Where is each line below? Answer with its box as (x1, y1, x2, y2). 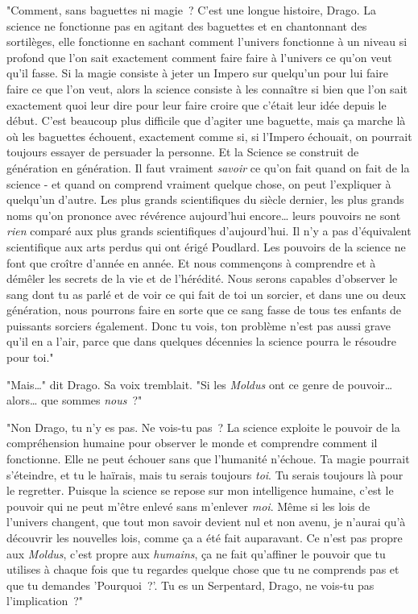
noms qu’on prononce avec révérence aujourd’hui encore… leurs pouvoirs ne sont (6, 206, 401, 223)
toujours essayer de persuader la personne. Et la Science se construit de (6, 143, 359, 160)
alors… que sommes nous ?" (6, 392, 143, 409)
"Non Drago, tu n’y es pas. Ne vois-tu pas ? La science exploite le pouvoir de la (6, 418, 400, 435)
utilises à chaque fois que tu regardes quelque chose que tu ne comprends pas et (6, 561, 399, 578)
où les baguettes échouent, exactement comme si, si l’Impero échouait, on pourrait (6, 127, 412, 144)
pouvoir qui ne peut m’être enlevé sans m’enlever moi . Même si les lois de (6, 497, 370, 514)
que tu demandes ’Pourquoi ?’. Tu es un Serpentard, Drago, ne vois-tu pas (6, 576, 375, 593)
